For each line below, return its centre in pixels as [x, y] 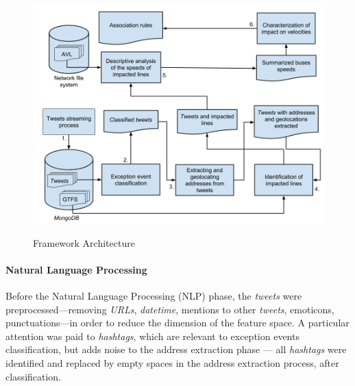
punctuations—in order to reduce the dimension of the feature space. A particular [177, 323]
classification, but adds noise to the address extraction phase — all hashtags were [176, 349]
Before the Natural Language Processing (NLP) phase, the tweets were [154, 295]
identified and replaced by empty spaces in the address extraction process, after [172, 362]
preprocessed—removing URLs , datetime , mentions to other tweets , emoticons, [170, 309]
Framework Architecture [84, 242]
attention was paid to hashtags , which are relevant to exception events [152, 336]
